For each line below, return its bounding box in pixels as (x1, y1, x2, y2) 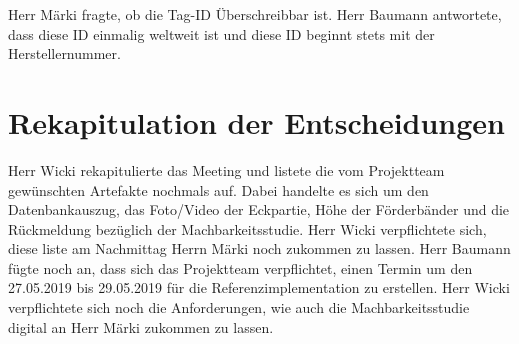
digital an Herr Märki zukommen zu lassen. (8, 316, 274, 337)
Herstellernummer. (8, 43, 121, 64)
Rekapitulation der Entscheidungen (8, 101, 506, 142)
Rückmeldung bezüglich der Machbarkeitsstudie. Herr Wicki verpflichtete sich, (8, 218, 487, 239)
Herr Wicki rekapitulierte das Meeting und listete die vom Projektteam (8, 159, 445, 180)
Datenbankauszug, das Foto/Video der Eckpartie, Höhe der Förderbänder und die (8, 199, 510, 220)
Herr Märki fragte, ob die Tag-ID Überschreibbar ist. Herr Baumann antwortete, (8, 4, 502, 24)
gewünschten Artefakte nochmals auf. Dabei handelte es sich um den (8, 179, 429, 200)
